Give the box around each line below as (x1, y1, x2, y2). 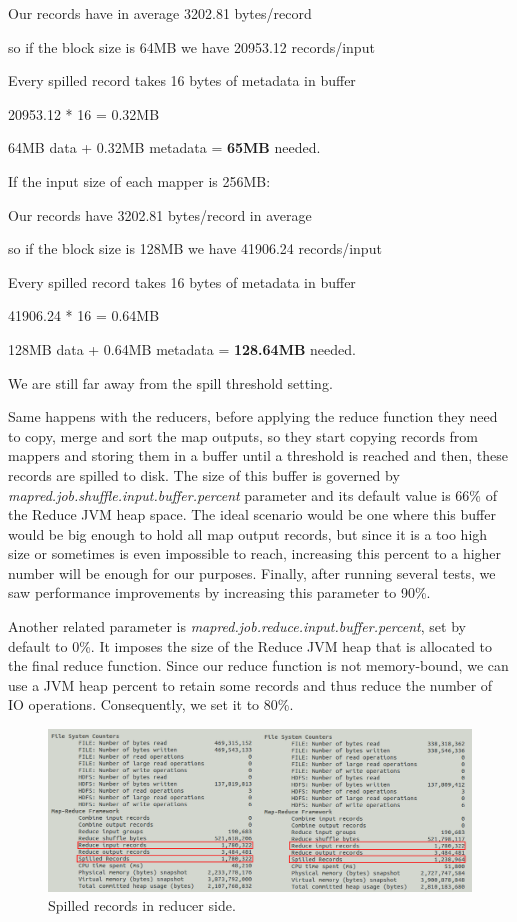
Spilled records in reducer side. (48, 895, 236, 916)
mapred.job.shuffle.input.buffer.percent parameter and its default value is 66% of (8, 484, 497, 505)
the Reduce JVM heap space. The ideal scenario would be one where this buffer (8, 504, 496, 525)
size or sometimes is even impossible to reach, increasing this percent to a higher (8, 543, 502, 564)
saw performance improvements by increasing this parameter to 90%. (8, 582, 431, 603)
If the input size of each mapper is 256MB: (8, 170, 271, 191)
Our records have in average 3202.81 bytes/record (8, 3, 312, 23)
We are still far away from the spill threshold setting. (8, 372, 333, 393)
